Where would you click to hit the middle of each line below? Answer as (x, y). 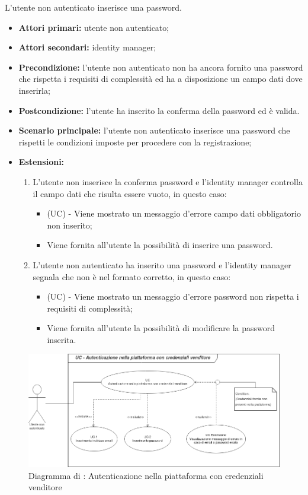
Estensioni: (41, 162)
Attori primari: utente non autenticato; (94, 27)
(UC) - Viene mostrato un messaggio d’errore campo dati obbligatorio (174, 213)
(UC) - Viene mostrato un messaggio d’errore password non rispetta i (173, 296)
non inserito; (70, 225)
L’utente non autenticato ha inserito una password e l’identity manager (162, 264)
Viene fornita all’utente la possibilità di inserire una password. (160, 245)
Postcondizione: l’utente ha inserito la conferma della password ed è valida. (159, 110)
